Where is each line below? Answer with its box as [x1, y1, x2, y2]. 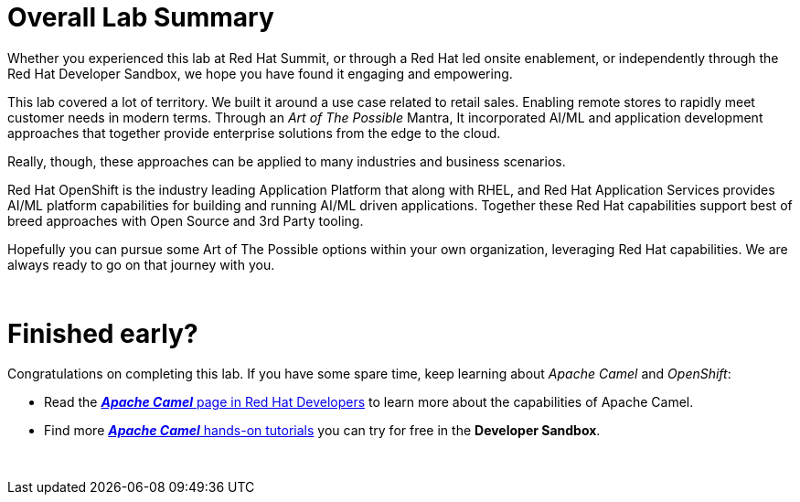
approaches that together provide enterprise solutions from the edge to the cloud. [7, 124, 501, 141]
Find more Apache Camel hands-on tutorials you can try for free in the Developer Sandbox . [44, 422, 601, 439]
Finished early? [7, 317, 198, 349]
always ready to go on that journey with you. [7, 256, 275, 272]
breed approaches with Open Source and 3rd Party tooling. [7, 212, 364, 229]
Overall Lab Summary [7, 2, 274, 33]
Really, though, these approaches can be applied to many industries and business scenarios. [7, 153, 566, 169]
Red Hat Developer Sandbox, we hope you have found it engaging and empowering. [7, 65, 513, 81]
